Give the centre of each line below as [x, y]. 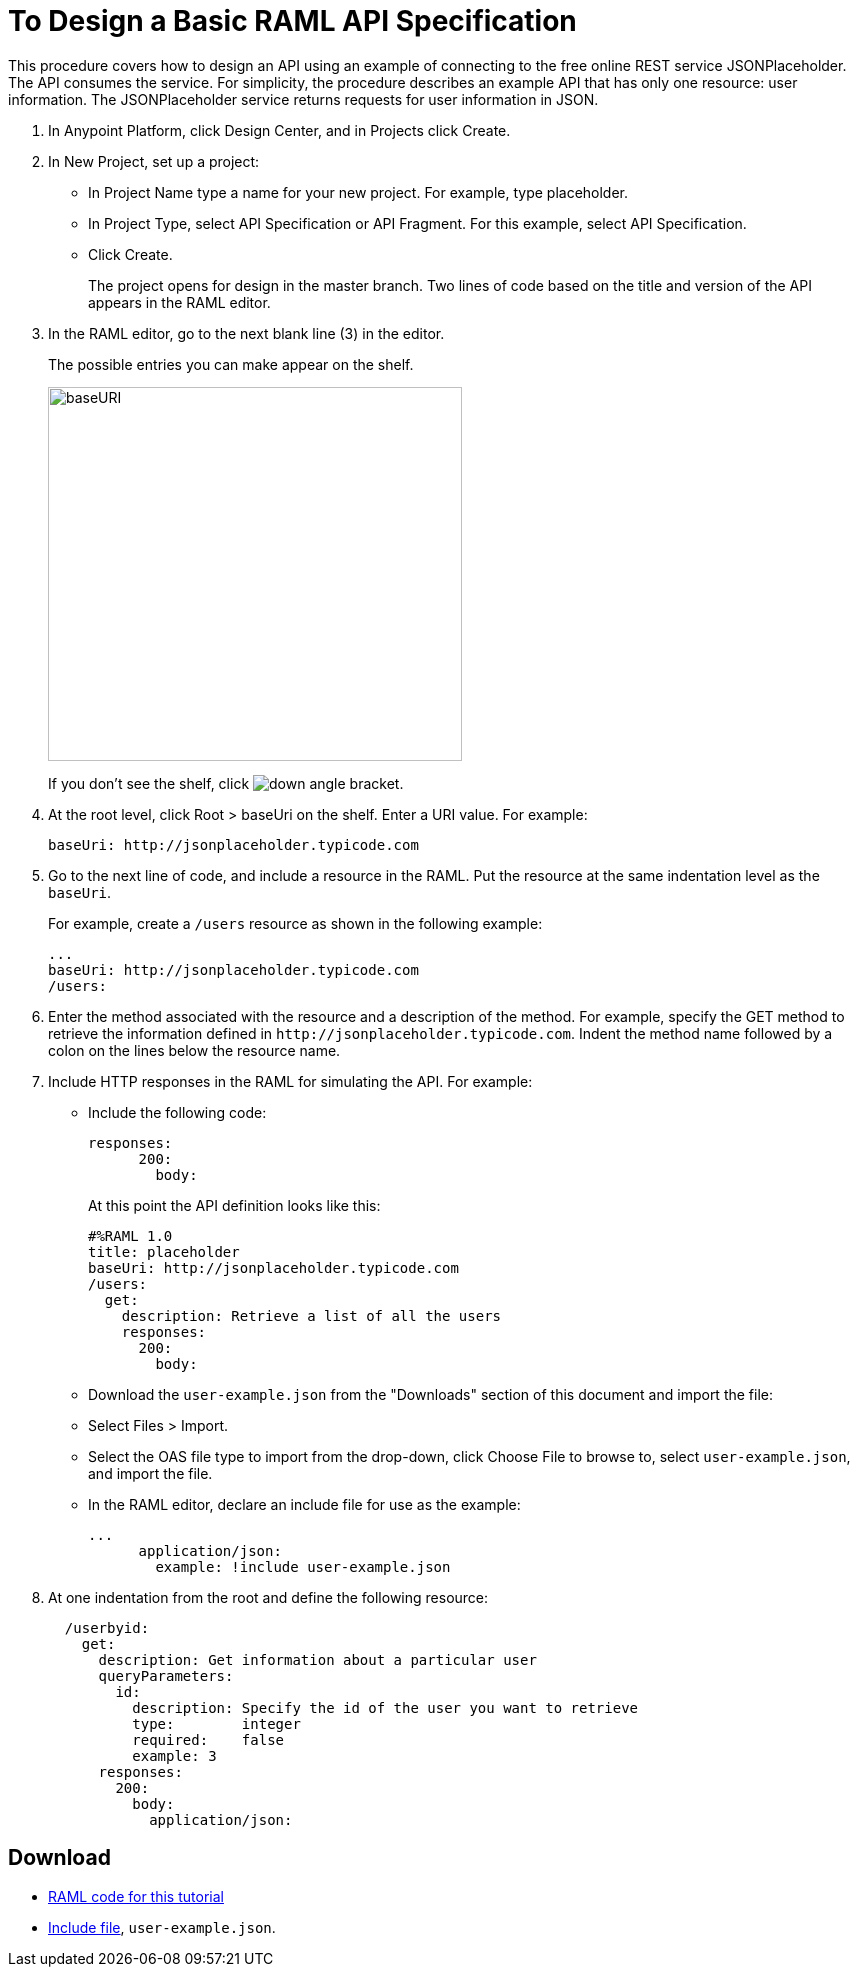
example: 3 [174, 1755]
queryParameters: [166, 1675]
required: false [208, 1739]
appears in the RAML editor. [179, 302]
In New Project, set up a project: [154, 161]
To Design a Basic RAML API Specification [292, 21]
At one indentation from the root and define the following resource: [268, 1597]
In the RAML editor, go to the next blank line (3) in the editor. [246, 333]
